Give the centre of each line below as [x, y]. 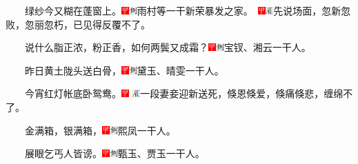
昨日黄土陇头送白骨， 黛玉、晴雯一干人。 [124, 70]
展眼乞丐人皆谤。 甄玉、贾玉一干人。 [115, 153]
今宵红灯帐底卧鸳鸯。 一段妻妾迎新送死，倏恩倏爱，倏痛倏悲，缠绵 [184, 93]
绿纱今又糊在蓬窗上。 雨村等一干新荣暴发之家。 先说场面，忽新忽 [188, 10]
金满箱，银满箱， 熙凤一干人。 [100, 130]
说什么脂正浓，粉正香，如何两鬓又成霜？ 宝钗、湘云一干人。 [168, 47]
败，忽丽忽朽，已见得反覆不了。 [78, 24]
